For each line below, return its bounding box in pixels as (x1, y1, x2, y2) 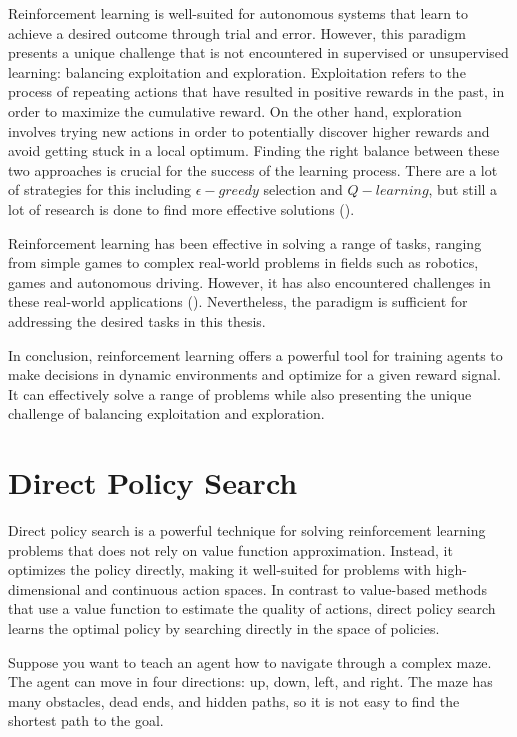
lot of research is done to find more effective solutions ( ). (8, 198, 355, 219)
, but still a (428, 179, 498, 200)
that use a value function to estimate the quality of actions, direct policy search (8, 598, 496, 619)
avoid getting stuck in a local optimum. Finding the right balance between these (8, 140, 500, 161)
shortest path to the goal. (8, 710, 164, 731)
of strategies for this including (8, 179, 192, 200)
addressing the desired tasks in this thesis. (8, 310, 266, 331)
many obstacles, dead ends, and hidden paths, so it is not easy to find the (8, 690, 460, 711)
